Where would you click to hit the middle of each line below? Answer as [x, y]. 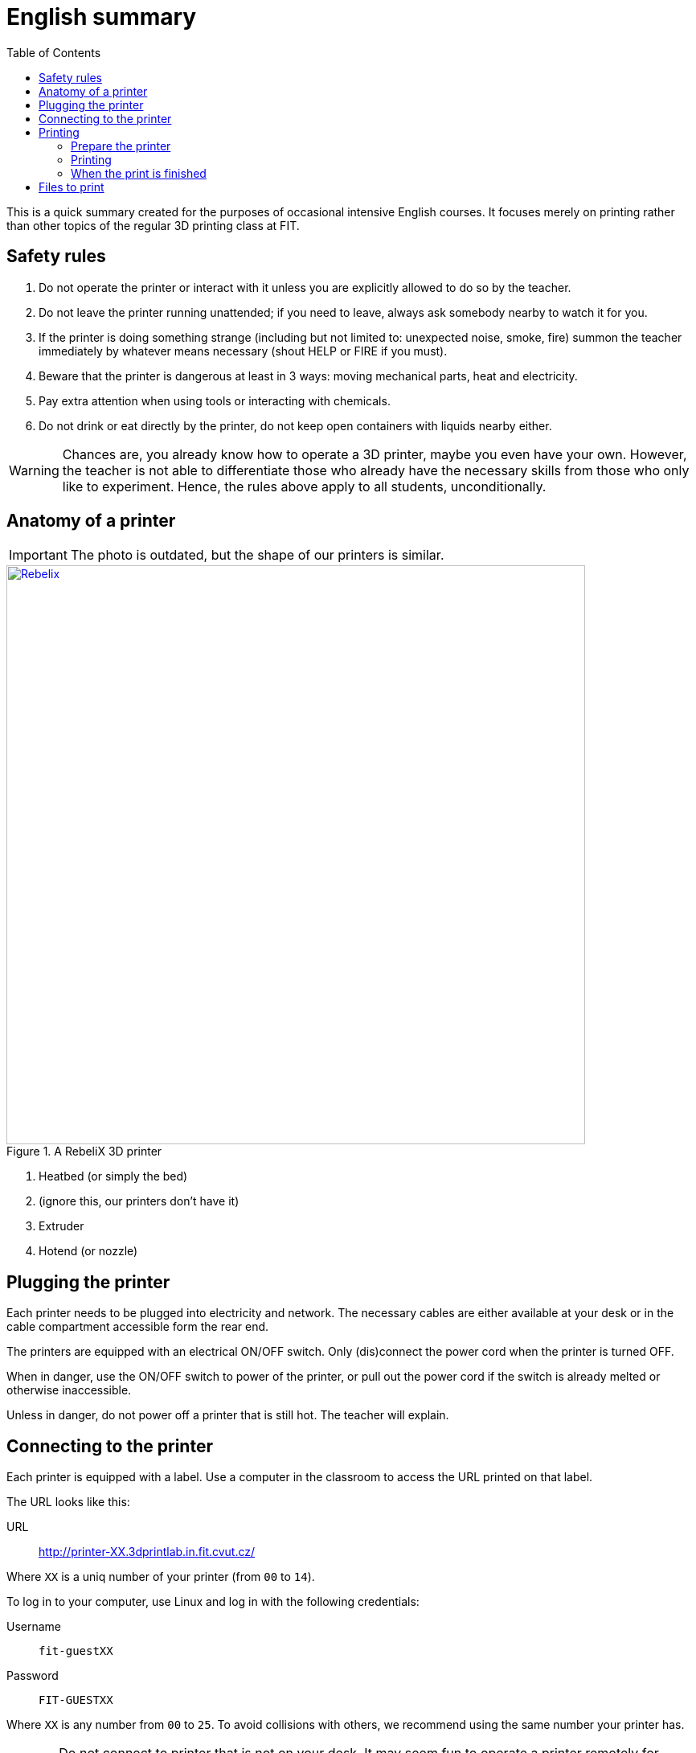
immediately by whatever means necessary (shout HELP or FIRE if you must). [243, 351]
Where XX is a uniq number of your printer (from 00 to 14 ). [161, 1577]
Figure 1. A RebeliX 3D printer [84, 1152]
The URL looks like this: [68, 1502]
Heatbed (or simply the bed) [113, 1176]
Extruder [61, 1226]
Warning [34, 470]
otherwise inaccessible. [69, 1390]
